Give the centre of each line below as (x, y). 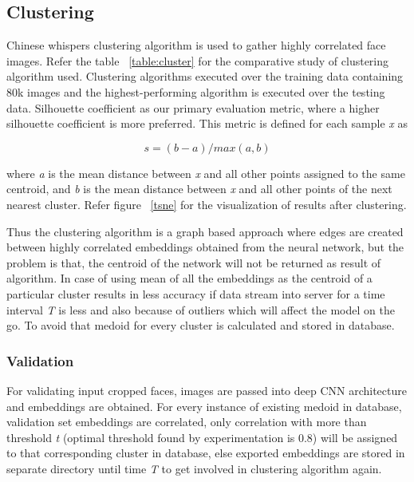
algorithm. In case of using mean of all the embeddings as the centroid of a (189, 278)
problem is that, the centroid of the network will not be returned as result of (194, 262)
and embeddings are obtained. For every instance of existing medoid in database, (204, 406)
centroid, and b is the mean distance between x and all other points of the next (199, 189)
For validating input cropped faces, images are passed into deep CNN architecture (207, 390)
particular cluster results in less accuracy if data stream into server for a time (196, 293)
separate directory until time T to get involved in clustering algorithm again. (194, 468)
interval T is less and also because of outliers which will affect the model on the (201, 309)
